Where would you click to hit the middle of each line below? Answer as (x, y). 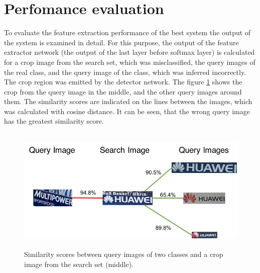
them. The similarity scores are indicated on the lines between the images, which (128, 101)
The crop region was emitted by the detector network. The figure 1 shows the (123, 82)
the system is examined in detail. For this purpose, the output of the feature (121, 42)
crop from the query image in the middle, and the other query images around (123, 91)
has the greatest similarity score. (54, 121)
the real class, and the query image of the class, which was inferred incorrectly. (125, 72)
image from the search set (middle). (79, 264)
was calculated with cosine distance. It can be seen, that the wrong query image (127, 111)
